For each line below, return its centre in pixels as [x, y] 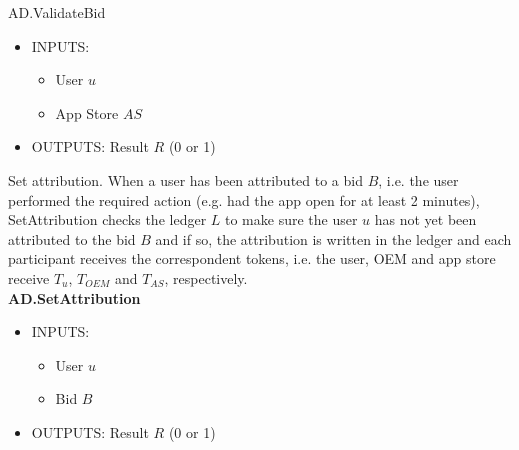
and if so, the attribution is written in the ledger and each [333, 238]
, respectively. [206, 277]
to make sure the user [291, 219]
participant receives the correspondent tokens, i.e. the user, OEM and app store [252, 258]
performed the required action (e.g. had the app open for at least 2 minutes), [244, 199]
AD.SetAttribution [74, 297]
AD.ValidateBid [57, 12]
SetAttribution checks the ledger [107, 219]
